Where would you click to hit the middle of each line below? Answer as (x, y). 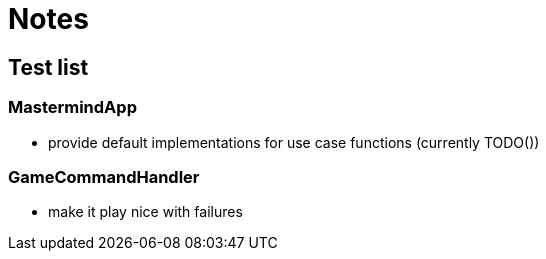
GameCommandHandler (104, 176)
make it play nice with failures (145, 212)
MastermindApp (72, 107)
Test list (48, 67)
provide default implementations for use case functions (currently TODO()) (294, 142)
